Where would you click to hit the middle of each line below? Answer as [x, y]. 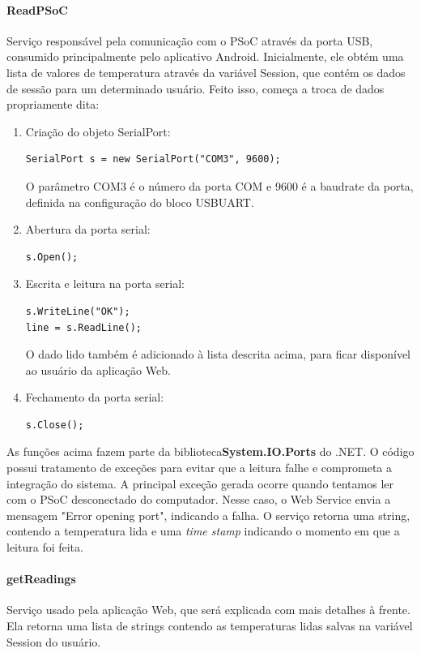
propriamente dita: [53, 104]
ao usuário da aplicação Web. [98, 369]
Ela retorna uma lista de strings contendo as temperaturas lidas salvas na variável [210, 626]
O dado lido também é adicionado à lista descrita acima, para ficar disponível [218, 354]
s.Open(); [52, 257]
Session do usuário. [54, 641]
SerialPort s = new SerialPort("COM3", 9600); [153, 159]
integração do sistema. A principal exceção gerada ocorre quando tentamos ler [200, 483]
